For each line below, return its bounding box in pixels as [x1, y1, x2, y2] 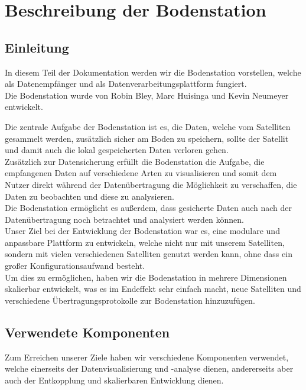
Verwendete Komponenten [5, 323, 170, 341]
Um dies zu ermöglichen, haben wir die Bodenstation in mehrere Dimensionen [5, 271, 287, 283]
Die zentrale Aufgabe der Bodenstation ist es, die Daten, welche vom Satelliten [5, 120, 291, 132]
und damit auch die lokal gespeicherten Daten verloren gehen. [5, 144, 229, 156]
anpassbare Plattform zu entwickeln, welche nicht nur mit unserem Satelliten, [5, 236, 285, 248]
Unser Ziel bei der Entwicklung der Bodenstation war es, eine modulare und [5, 225, 280, 237]
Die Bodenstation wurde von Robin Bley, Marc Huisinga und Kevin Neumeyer [5, 89, 289, 101]
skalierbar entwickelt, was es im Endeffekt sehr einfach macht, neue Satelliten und [5, 282, 301, 295]
